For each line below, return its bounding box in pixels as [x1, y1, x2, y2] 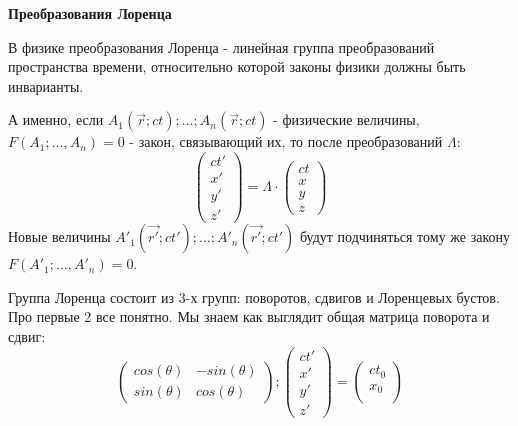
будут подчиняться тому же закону [300, 226, 510, 247]
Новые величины [8, 226, 111, 247]
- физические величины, [273, 109, 420, 130]
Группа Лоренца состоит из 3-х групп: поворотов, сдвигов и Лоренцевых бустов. [8, 286, 500, 307]
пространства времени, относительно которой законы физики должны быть [8, 56, 466, 77]
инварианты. [8, 75, 84, 96]
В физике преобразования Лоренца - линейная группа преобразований [8, 36, 435, 57]
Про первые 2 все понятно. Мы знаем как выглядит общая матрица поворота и [8, 306, 490, 327]
